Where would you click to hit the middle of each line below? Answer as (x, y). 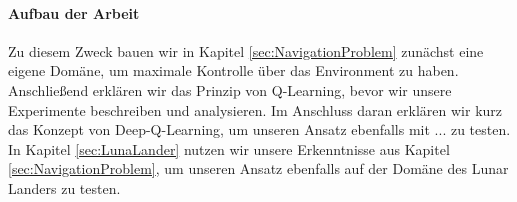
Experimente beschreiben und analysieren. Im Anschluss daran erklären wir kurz (255, 109)
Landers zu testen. (64, 187)
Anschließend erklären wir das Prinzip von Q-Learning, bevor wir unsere (230, 89)
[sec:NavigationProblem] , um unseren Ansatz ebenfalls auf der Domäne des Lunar (258, 168)
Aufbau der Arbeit (74, 12)
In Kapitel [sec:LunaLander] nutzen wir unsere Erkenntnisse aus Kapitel (229, 148)
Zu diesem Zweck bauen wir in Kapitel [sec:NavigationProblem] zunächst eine (246, 50)
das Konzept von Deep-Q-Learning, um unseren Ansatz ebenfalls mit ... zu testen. (259, 129)
